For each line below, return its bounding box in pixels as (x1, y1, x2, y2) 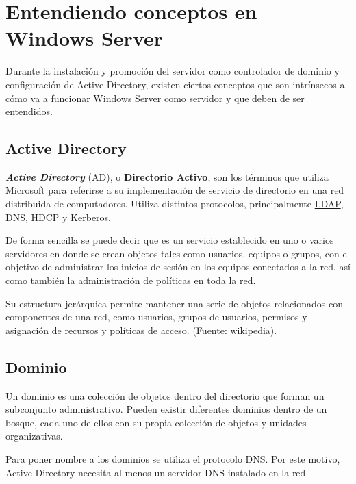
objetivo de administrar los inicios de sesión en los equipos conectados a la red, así (5, 259, 351, 274)
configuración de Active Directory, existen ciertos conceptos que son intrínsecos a (5, 77, 345, 91)
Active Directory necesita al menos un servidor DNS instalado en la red (5, 465, 306, 479)
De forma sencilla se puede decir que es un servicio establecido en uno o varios (5, 233, 334, 247)
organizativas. (5, 429, 63, 443)
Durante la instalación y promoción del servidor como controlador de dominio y (5, 64, 340, 78)
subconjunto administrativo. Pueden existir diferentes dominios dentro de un (5, 402, 327, 416)
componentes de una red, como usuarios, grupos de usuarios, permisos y (5, 309, 307, 324)
